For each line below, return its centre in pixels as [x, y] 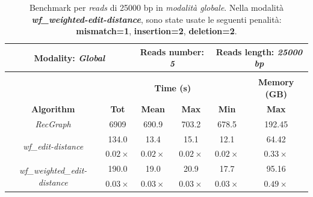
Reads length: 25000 [259, 51]
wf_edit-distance [53, 146]
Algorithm [53, 108]
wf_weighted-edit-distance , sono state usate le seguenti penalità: [156, 19]
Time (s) [173, 88]
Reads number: [172, 51]
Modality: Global [70, 57]
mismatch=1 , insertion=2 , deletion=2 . [156, 31]
